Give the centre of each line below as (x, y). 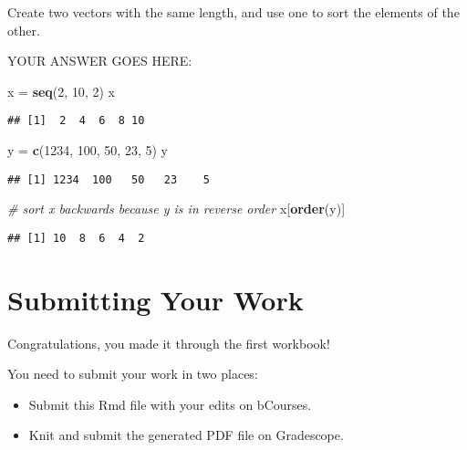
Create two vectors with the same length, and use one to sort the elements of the (233, 12)
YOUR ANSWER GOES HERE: (100, 61)
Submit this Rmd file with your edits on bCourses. (170, 404)
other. (24, 30)
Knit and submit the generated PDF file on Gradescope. (186, 435)
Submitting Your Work (156, 299)
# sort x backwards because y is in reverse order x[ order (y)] (176, 209)
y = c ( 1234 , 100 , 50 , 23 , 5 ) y (88, 150)
